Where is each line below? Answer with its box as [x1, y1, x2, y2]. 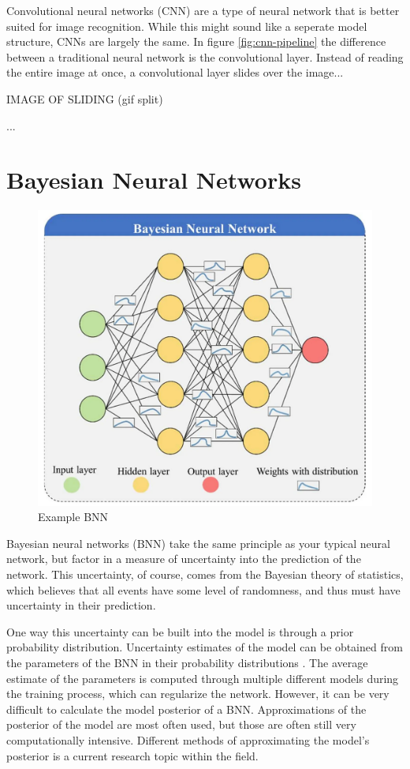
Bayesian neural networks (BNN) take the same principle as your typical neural [6, 535, 390, 551]
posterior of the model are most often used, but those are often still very [6, 716, 356, 733]
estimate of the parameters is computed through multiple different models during [6, 670, 399, 686]
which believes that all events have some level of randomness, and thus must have [6, 581, 401, 598]
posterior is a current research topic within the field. [6, 747, 259, 763]
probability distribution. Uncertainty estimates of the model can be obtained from [6, 639, 403, 655]
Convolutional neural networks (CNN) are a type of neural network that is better [6, 2, 400, 18]
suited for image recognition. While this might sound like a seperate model [6, 17, 367, 34]
